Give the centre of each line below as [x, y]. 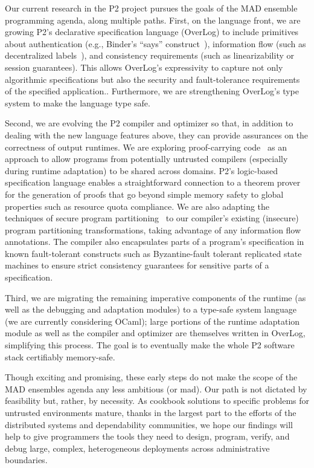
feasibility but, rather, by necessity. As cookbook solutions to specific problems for [157, 401]
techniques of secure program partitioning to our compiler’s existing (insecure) [152, 218]
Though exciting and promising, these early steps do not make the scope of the [151, 377]
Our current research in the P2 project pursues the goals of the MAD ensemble [151, 8]
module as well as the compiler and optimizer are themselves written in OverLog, [155, 333]
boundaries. [26, 460]
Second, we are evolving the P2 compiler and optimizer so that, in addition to [149, 123]
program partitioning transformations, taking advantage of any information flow [153, 229]
